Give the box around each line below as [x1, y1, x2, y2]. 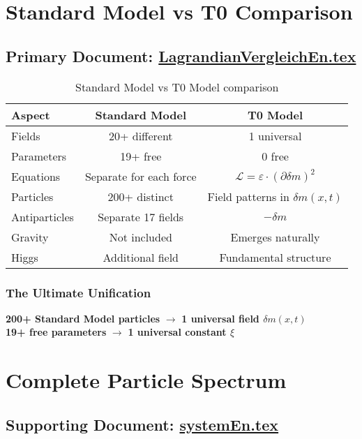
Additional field [103, 248, 179, 265]
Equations [11, 168, 61, 184]
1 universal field [181, 311, 259, 325]
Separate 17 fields [98, 208, 184, 225]
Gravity [11, 228, 49, 245]
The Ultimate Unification [6, 283, 151, 301]
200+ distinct [107, 188, 174, 204]
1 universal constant [128, 325, 227, 339]
